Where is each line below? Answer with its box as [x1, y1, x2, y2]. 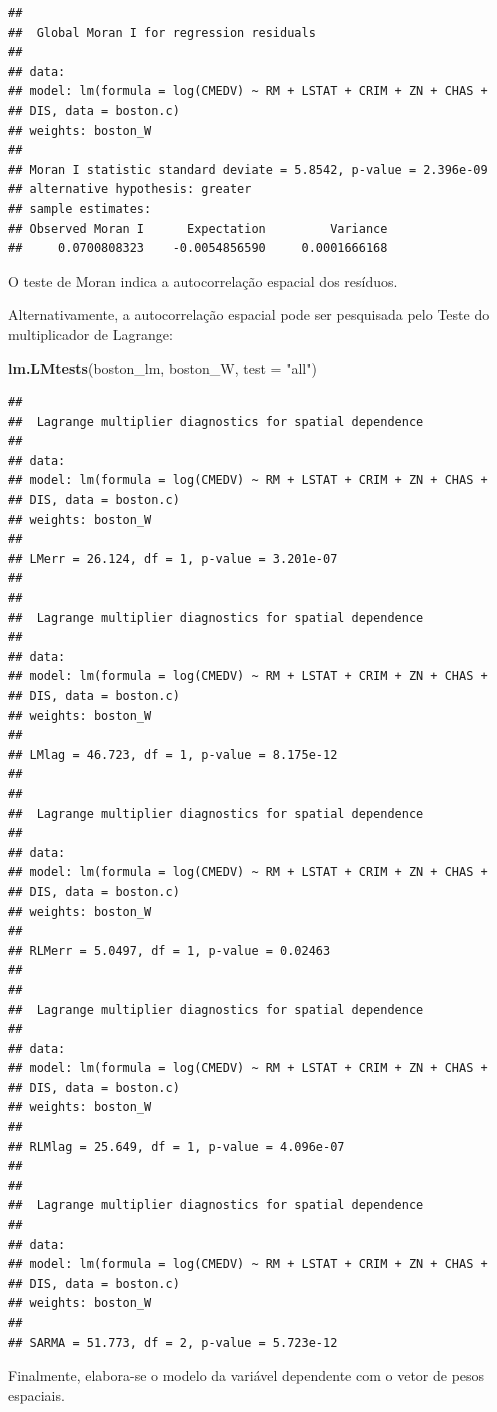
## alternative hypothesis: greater [8, 182, 252, 197]
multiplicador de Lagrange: [8, 323, 173, 344]
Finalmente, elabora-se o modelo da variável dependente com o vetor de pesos [8, 1365, 485, 1386]
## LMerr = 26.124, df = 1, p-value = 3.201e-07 [8, 551, 338, 566]
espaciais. [8, 1384, 65, 1405]
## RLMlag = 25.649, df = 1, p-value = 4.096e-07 [8, 1139, 345, 1154]
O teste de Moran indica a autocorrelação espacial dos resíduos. [8, 270, 398, 291]
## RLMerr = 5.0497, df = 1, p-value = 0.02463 [8, 943, 331, 958]
